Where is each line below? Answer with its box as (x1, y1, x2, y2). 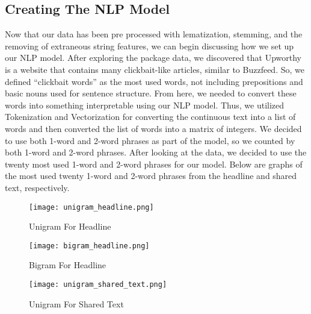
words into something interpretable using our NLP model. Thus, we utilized (5, 98, 285, 111)
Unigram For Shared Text (29, 297, 124, 310)
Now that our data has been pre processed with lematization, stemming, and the (5, 28, 303, 40)
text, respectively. (5, 181, 70, 193)
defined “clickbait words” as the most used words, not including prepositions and (5, 75, 303, 87)
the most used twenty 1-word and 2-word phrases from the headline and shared (5, 169, 297, 182)
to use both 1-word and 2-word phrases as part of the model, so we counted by (5, 134, 295, 146)
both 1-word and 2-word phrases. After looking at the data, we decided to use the (5, 146, 307, 159)
